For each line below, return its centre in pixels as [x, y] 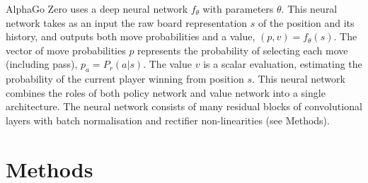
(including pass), [42, 64]
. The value [168, 64]
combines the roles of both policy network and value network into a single [166, 92]
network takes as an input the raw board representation [127, 22]
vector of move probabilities [66, 50]
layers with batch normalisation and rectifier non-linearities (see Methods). [168, 120]
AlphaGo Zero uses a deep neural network [97, 8]
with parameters [238, 8]
